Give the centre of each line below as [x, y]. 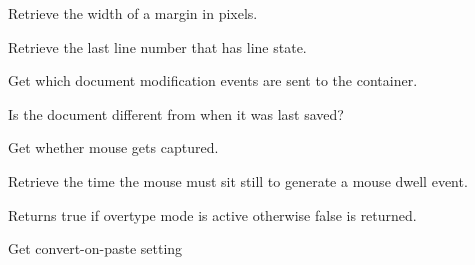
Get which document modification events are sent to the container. [213, 80]
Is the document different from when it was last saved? [176, 113]
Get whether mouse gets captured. [113, 147]
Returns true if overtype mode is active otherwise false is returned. [212, 214]
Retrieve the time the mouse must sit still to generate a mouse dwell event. [238, 180]
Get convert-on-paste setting [95, 248]
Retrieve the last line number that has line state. [157, 46]
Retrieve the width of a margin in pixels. [133, 13]
